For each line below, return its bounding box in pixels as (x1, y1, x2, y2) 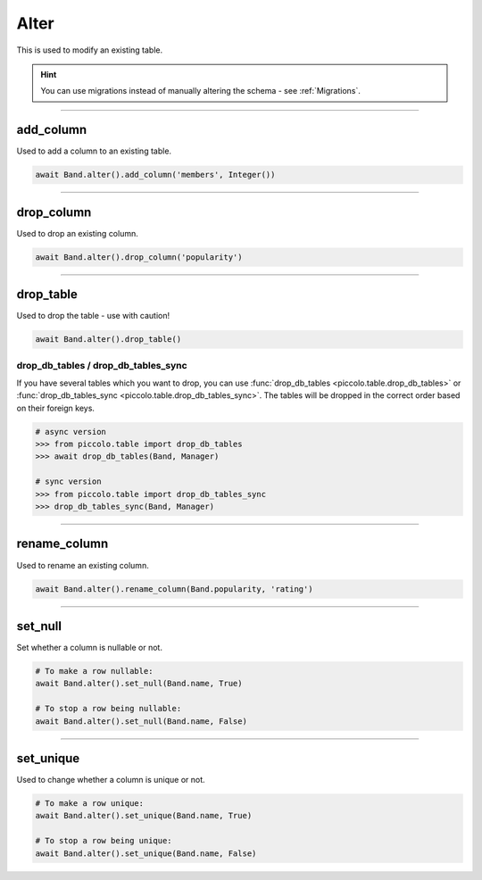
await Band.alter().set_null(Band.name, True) (35, 678, 243, 689)
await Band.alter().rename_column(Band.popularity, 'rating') (35, 584, 313, 594)
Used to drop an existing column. (16, 228, 138, 238)
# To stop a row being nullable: (35, 703, 182, 714)
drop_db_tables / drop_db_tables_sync (16, 359, 187, 371)
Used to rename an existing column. (16, 560, 149, 570)
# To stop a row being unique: (35, 835, 173, 846)
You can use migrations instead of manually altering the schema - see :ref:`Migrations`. (40, 86, 361, 96)
